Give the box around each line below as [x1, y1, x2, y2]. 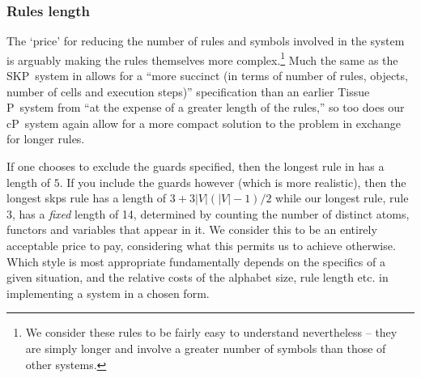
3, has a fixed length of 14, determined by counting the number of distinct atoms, [6, 205, 410, 222]
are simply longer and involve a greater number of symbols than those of [25, 339, 386, 356]
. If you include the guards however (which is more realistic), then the [59, 173, 406, 190]
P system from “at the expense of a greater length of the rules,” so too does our [6, 99, 405, 116]
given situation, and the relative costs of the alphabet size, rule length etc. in [6, 269, 389, 286]
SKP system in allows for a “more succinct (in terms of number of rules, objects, [6, 67, 408, 84]
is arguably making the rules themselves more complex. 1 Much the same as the [6, 49, 398, 68]
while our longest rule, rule [275, 189, 409, 206]
